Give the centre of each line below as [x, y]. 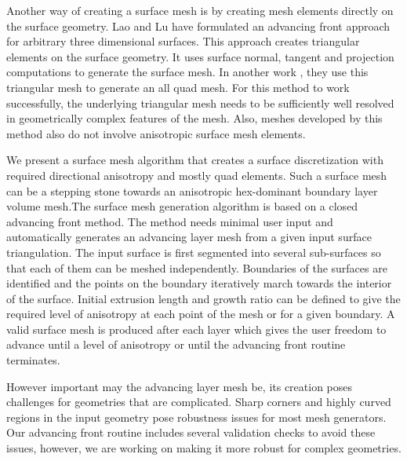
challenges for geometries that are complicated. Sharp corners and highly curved [199, 402]
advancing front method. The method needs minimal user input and [170, 221]
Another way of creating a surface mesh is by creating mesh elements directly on [200, 10]
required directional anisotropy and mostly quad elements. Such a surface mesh [197, 175]
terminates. [33, 360]
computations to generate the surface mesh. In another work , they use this [187, 72]
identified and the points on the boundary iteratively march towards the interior [199, 283]
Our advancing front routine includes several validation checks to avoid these [191, 432]
